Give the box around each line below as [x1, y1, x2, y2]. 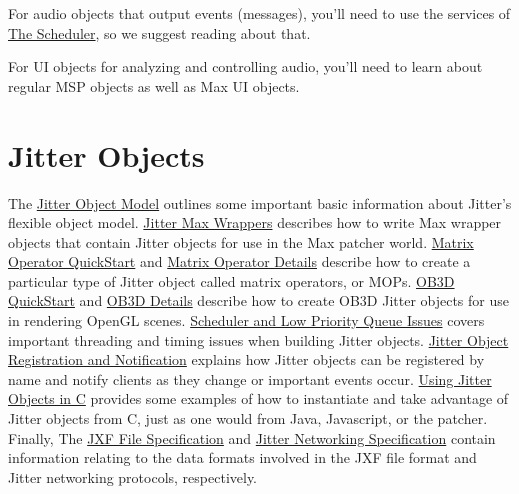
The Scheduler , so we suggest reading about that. [8, 22, 311, 43]
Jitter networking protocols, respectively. [8, 466, 258, 487]
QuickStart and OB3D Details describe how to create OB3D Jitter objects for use [8, 290, 510, 311]
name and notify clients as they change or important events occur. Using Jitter [8, 368, 492, 389]
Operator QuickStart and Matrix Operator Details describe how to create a [8, 251, 471, 272]
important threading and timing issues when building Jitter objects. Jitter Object [8, 329, 509, 350]
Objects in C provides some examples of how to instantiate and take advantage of [8, 388, 509, 409]
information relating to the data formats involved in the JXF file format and [8, 447, 477, 468]
